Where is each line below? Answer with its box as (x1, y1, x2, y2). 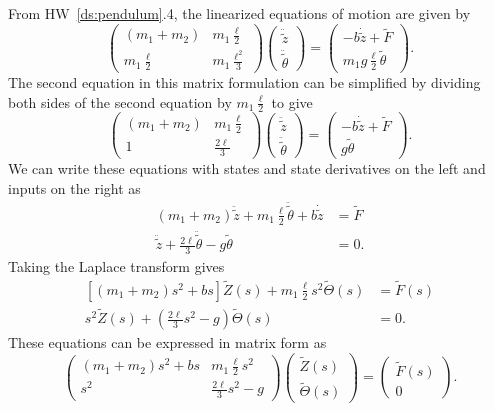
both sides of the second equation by (8, 91, 232, 112)
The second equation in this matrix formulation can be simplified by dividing (8, 71, 481, 92)
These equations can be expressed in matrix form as (8, 332, 327, 353)
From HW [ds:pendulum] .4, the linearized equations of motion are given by (8, 3, 471, 23)
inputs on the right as (8, 177, 141, 198)
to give (271, 91, 313, 112)
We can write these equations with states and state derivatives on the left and (8, 158, 486, 179)
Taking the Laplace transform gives (8, 255, 225, 276)
